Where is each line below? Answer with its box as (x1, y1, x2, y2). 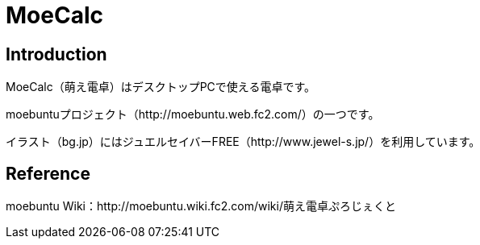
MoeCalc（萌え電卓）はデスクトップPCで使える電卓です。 (6, 80, 316, 94)
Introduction (6, 44, 107, 64)
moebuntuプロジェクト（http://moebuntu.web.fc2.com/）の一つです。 (6, 107, 380, 122)
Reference (6, 163, 90, 184)
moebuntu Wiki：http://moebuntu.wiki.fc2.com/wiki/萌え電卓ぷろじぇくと (6, 199, 396, 214)
